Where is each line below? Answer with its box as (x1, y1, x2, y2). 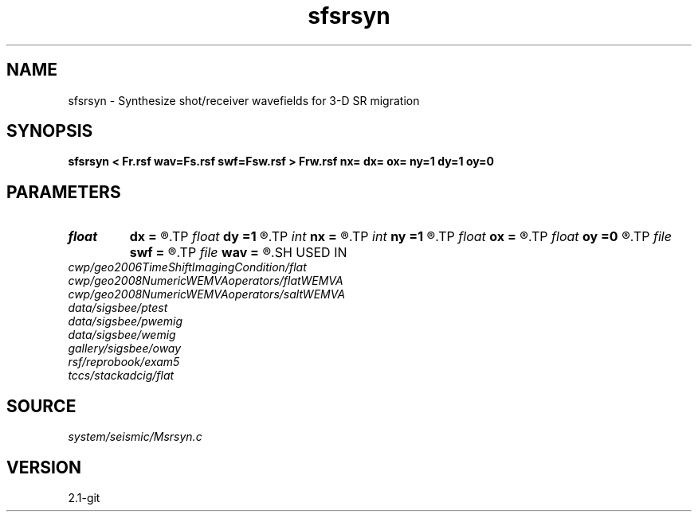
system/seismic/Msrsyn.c (68, 430, 202, 444)
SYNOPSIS (6, 121, 93, 142)
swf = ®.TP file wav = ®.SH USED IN (129, 244, 347, 261)
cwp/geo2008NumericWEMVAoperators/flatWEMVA (68, 274, 343, 288)
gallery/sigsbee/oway (68, 341, 182, 356)
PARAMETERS (6, 181, 121, 202)
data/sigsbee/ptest (68, 301, 168, 315)
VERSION (6, 457, 82, 477)
